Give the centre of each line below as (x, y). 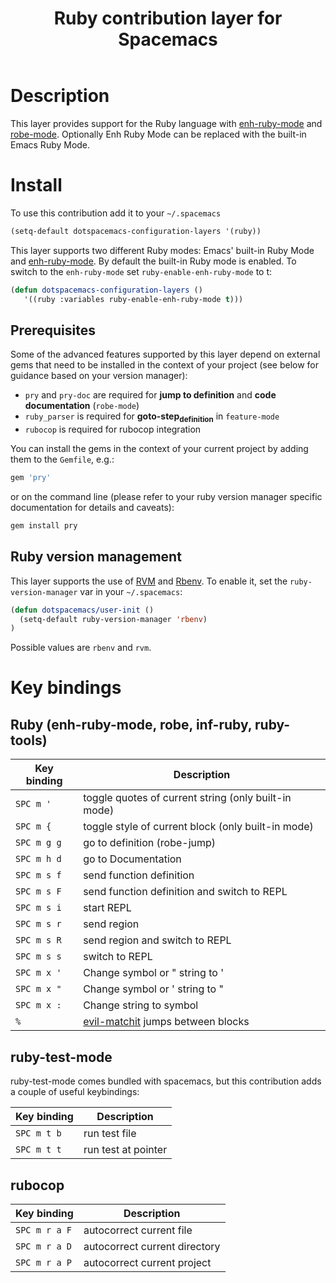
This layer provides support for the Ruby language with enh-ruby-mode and (166, 123)
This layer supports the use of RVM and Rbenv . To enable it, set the (149, 581)
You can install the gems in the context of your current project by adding (159, 449)
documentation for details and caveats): (92, 507)
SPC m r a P (44, 1262)
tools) (29, 740)
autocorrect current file (138, 1230)
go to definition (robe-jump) (150, 843)
